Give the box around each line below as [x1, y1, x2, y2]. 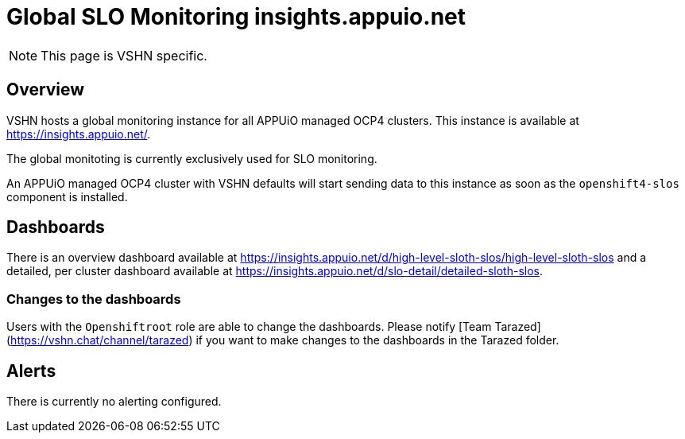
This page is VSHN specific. [41, 47, 207, 64]
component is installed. [6, 189, 128, 204]
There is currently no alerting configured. [6, 394, 222, 409]
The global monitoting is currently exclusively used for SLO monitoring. [6, 151, 377, 165]
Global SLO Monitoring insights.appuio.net [6, 3, 466, 30]
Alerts [6, 360, 56, 381]
